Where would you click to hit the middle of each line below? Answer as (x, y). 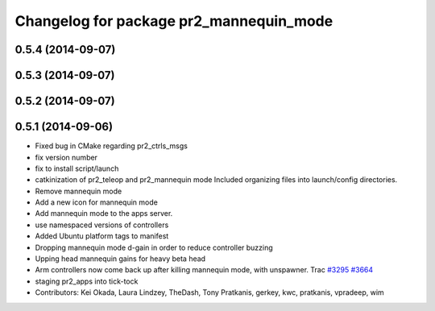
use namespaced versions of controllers (102, 225)
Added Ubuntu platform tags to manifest (102, 236)
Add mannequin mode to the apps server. (104, 214)
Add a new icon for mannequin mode (97, 202)
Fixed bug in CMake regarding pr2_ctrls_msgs (112, 146)
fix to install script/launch (77, 168)
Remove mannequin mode (79, 191)
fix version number (66, 157)
